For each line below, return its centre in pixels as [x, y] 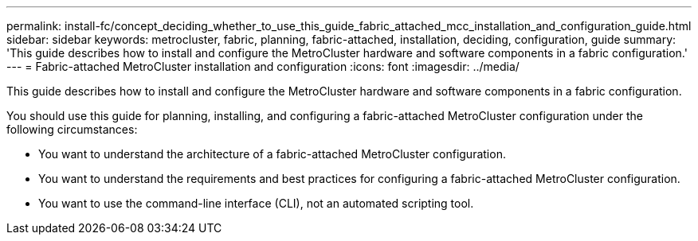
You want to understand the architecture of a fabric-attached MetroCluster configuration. [272, 154]
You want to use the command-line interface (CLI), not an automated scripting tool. [256, 203]
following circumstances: [72, 129]
